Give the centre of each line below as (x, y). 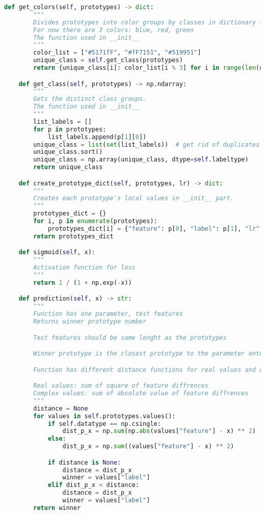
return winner (57, 508)
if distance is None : (84, 462)
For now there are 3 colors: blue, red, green (114, 30)
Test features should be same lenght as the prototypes (130, 337)
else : (57, 439)
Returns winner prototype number (90, 321)
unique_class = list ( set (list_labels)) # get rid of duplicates (147, 144)
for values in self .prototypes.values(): (104, 416)
